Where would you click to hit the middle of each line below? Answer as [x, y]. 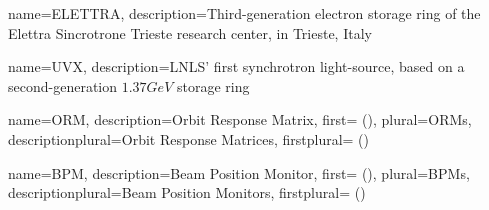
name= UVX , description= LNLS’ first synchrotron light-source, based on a [236, 66]
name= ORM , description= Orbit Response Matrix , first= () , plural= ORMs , [240, 119]
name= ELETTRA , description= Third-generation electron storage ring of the [244, 13]
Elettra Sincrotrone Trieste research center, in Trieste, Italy [190, 32]
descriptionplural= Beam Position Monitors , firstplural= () [187, 192]
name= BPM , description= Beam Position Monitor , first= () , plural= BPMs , [239, 172]
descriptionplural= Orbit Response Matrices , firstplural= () [189, 138]
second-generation [63, 85]
